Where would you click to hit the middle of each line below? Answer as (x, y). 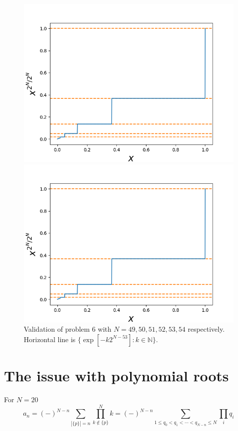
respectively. (206, 329)
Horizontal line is (50, 339)
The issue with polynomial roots (117, 375)
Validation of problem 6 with (68, 329)
